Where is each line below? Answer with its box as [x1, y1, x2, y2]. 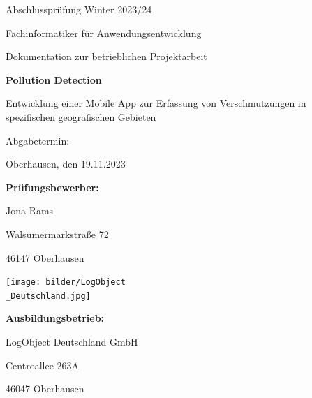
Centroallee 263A [6, 358, 80, 372]
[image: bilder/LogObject [6, 277, 126, 288]
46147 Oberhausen [6, 250, 84, 265]
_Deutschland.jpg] [6, 290, 91, 301]
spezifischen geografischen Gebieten [6, 109, 156, 124]
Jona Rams [6, 203, 54, 218]
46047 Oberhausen [6, 381, 84, 396]
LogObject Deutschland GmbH [6, 334, 138, 349]
